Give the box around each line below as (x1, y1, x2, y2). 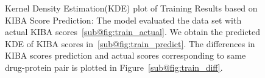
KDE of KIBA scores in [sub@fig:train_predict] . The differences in (5, 37, 255, 50)
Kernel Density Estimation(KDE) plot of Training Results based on (5, 2, 258, 14)
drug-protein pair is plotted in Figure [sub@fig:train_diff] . (5, 60, 223, 73)
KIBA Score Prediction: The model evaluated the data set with (5, 13, 242, 26)
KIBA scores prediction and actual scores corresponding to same (5, 49, 246, 62)
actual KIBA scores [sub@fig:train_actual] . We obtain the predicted (5, 25, 261, 38)
